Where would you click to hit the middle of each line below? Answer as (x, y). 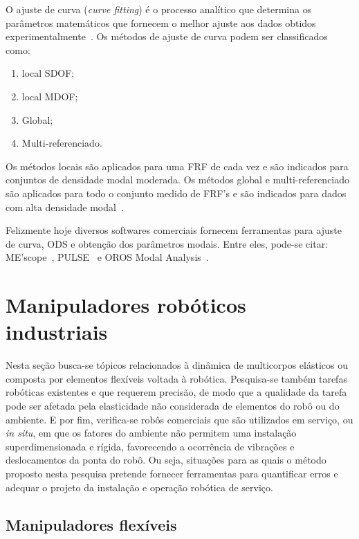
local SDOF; (48, 73)
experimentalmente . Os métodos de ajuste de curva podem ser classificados (167, 36)
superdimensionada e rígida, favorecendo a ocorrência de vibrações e (150, 446)
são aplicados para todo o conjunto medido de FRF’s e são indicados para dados (176, 193)
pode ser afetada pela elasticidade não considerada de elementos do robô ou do (173, 405)
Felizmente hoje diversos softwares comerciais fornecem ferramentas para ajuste (174, 230)
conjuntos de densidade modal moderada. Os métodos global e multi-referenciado (178, 180)
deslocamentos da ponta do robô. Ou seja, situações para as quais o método (166, 460)
